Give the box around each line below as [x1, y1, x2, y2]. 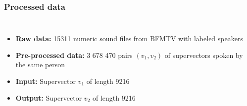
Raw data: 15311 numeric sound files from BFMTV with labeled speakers [15, 33, 243, 44]
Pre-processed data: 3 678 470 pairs [15, 50, 133, 60]
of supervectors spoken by [164, 50, 243, 60]
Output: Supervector [15, 92, 82, 103]
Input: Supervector [15, 76, 76, 86]
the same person [15, 59, 65, 70]
